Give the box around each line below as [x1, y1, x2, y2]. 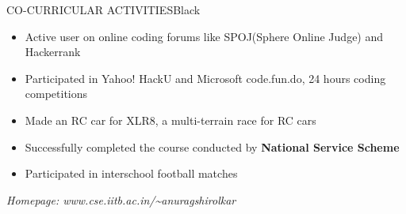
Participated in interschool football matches [25, 165, 238, 182]
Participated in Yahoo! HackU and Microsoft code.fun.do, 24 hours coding [25, 69, 386, 86]
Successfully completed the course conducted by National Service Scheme [25, 138, 400, 155]
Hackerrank [25, 43, 81, 60]
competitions [25, 85, 88, 102]
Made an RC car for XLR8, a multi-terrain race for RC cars [25, 111, 316, 128]
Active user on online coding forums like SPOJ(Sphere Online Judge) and [25, 28, 384, 44]
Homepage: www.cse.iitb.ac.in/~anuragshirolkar [6, 191, 236, 208]
